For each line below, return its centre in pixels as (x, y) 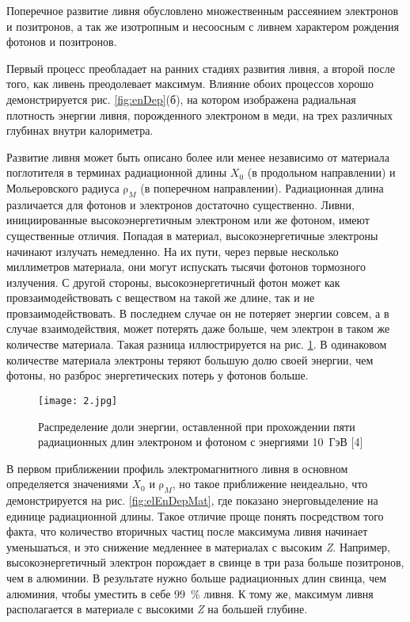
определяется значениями (67, 484)
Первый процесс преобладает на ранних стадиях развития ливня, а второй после (201, 68)
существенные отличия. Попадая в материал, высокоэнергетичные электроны (192, 235)
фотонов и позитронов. (62, 42)
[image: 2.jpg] (78, 401)
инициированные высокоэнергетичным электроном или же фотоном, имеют (188, 220)
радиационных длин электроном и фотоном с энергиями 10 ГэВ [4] (201, 442)
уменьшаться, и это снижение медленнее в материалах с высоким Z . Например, (198, 546)
